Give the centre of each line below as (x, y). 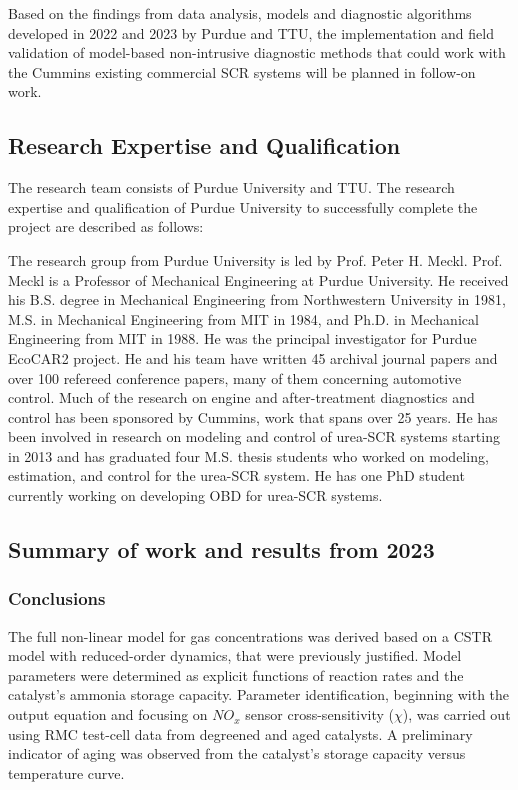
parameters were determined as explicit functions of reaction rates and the (236, 674)
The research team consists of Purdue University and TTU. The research (231, 187)
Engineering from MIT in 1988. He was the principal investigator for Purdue (242, 338)
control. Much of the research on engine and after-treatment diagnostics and (241, 397)
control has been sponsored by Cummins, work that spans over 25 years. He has (253, 416)
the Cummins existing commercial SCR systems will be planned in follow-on (242, 71)
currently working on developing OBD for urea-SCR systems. (195, 495)
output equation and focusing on (108, 714)
